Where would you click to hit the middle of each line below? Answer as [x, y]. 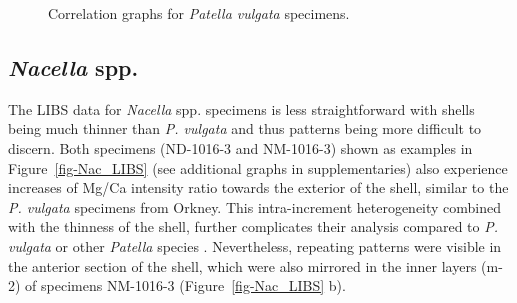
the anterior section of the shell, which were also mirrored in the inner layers [242, 265]
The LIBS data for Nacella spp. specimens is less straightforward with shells [241, 108]
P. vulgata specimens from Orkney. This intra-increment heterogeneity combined [255, 206]
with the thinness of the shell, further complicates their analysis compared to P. [253, 226]
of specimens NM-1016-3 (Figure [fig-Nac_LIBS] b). [185, 285]
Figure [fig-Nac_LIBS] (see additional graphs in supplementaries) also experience [258, 167]
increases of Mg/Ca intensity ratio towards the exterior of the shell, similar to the [258, 187]
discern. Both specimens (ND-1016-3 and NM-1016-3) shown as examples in [240, 147]
